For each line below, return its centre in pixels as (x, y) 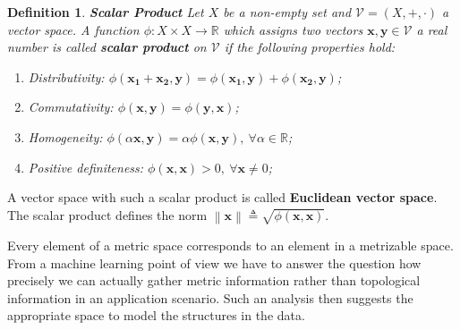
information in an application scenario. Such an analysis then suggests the (210, 297)
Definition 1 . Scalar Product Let (106, 12)
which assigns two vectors (293, 29)
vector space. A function (73, 29)
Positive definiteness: (86, 167)
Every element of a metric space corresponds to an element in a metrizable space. (230, 245)
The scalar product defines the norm (107, 214)
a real (432, 29)
